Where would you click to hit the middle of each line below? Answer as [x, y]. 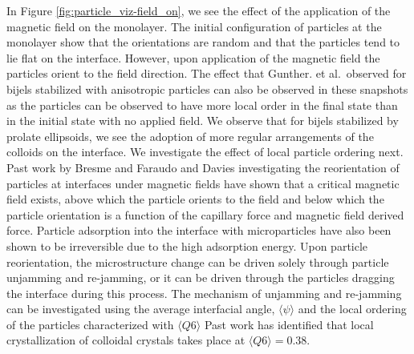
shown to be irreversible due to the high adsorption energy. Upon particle [187, 245]
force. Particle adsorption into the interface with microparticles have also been [199, 230]
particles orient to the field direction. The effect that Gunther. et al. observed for [207, 73]
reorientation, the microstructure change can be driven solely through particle [198, 261]
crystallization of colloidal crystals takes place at [126, 340]
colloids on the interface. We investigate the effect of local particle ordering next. [205, 152]
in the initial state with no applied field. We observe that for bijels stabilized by [203, 121]
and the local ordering [352, 309]
